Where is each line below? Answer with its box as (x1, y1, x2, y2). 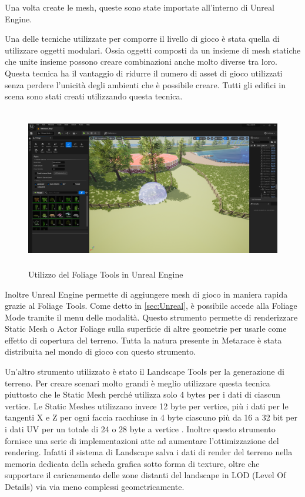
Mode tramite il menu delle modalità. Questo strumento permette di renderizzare (5, 311, 298, 323)
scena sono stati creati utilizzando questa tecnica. (5, 90, 183, 102)
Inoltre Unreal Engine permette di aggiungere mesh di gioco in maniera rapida (5, 288, 288, 300)
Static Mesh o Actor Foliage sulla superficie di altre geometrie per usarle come (5, 322, 287, 335)
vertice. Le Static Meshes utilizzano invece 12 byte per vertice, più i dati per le (5, 399, 289, 412)
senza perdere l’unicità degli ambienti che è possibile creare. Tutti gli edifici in (5, 78, 286, 91)
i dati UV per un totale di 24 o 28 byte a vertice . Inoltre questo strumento (5, 423, 276, 435)
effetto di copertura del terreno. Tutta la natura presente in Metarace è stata (5, 333, 282, 346)
